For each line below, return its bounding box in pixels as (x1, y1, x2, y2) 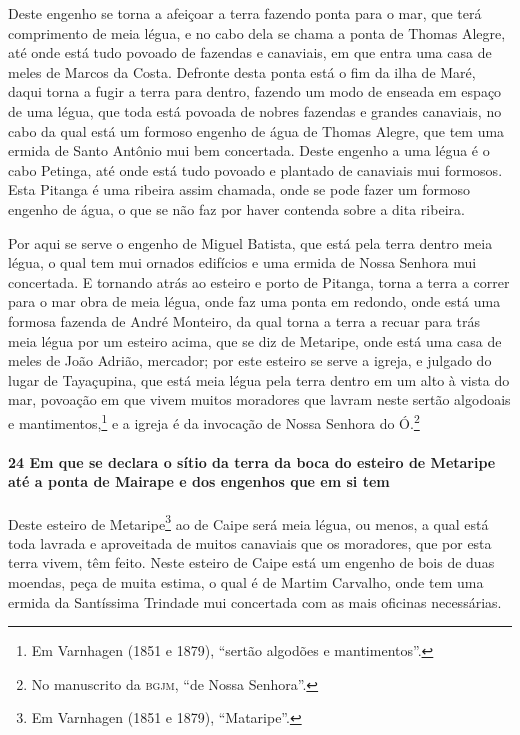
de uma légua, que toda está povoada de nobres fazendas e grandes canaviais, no (8, 100, 502, 121)
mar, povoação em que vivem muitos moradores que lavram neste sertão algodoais (8, 389, 511, 410)
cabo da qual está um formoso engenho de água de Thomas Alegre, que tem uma (8, 120, 505, 141)
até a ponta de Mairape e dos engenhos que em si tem (8, 471, 390, 492)
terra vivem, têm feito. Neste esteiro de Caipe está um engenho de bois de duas (8, 552, 495, 573)
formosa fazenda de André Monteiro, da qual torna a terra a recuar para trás (8, 310, 480, 331)
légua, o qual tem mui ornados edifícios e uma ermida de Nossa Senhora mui (8, 252, 477, 273)
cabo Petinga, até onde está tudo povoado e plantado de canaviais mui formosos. (8, 159, 503, 180)
